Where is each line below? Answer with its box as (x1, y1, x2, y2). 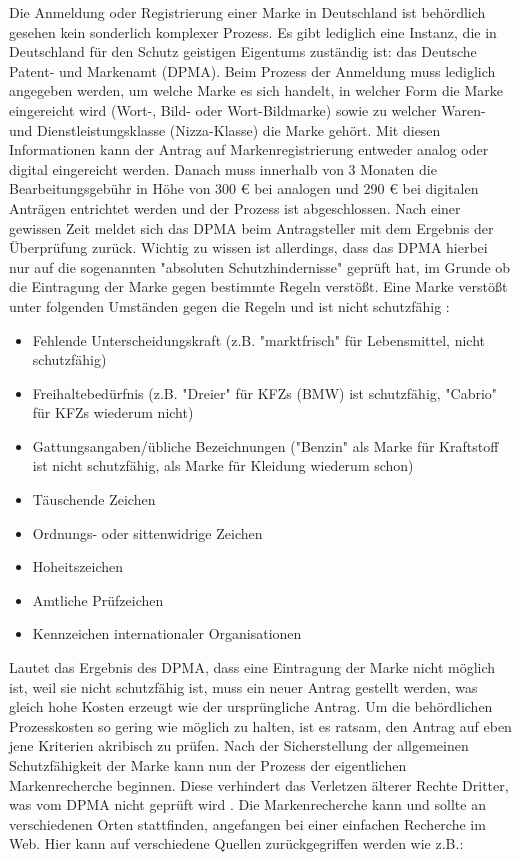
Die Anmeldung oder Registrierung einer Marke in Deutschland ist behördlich (9, 2, 486, 22)
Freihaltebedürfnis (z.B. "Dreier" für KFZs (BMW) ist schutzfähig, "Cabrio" (32, 382, 498, 403)
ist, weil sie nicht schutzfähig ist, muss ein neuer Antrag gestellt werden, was (9, 676, 478, 697)
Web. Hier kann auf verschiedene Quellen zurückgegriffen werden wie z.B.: (9, 833, 464, 854)
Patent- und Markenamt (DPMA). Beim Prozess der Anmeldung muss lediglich (9, 60, 496, 81)
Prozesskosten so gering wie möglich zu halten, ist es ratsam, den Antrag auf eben (9, 715, 512, 736)
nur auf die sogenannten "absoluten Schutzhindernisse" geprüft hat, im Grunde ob (9, 256, 511, 277)
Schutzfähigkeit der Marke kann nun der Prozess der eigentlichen (9, 755, 407, 775)
